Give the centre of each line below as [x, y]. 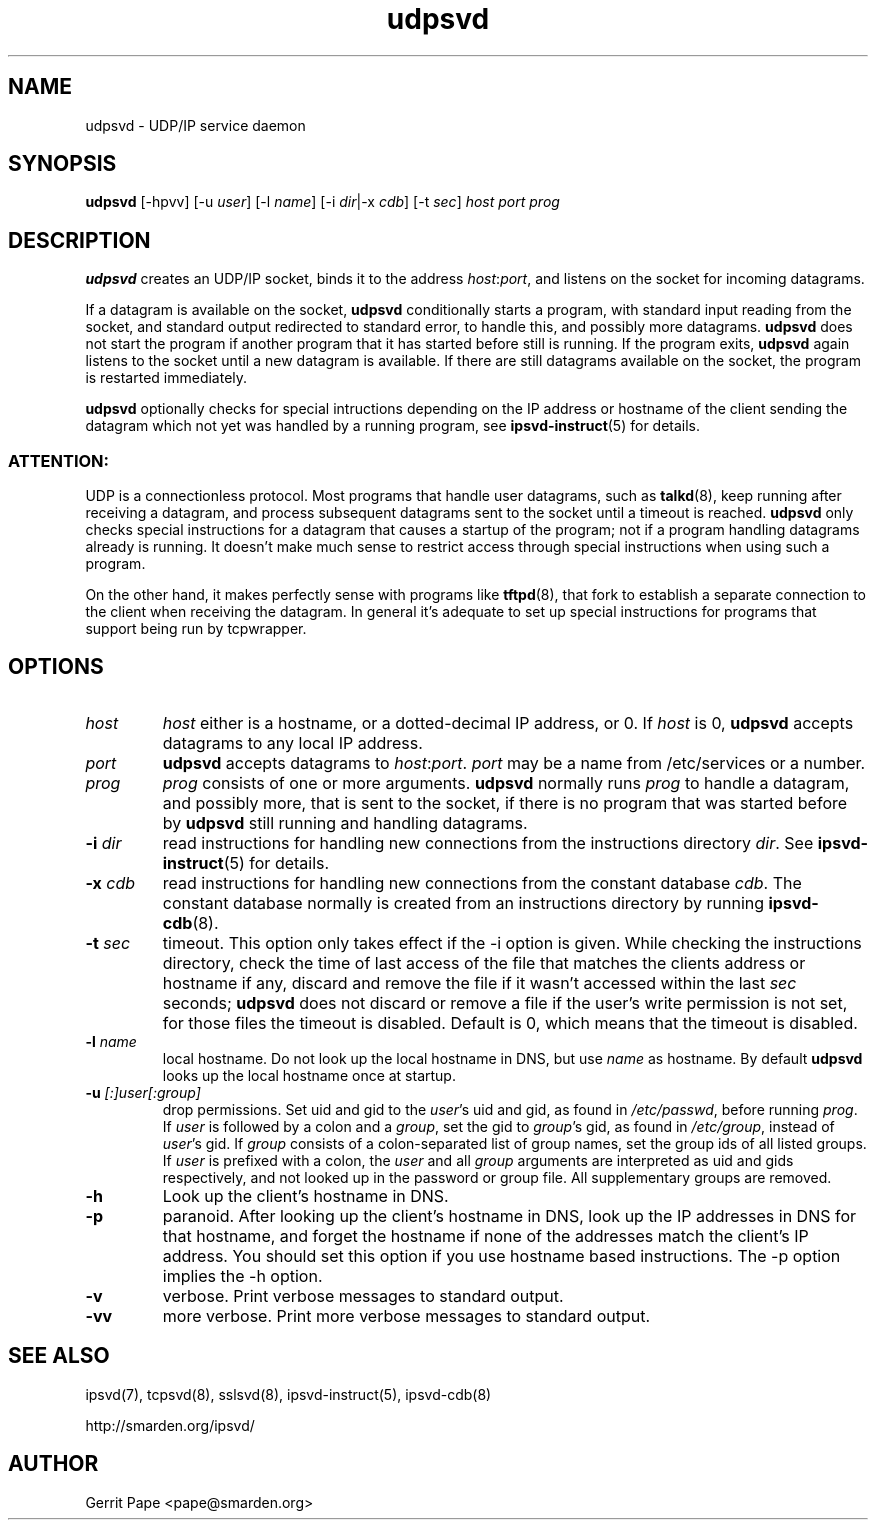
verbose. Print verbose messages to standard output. [363, 1295]
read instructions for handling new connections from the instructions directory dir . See [488, 842]
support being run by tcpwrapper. [196, 629]
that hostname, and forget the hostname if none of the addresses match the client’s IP [485, 1235]
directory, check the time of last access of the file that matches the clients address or [484, 962]
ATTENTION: [59, 460]
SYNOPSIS [62, 164]
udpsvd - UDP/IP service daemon [195, 125]
